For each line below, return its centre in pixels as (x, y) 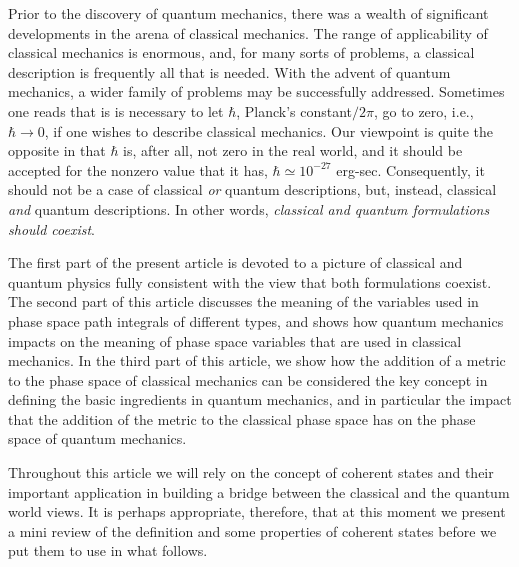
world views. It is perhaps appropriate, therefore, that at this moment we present (257, 511)
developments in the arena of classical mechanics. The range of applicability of (248, 32)
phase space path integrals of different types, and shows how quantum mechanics (256, 320)
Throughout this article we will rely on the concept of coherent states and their (251, 472)
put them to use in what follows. (108, 550)
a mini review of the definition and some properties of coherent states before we (252, 530)
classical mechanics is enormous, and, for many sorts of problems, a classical (241, 52)
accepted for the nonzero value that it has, (138, 169)
